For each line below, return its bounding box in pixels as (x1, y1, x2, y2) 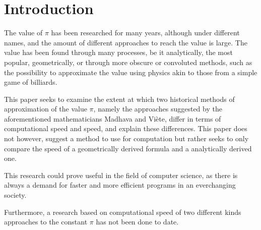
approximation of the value (4, 103, 87, 114)
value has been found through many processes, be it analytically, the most (4, 47, 233, 57)
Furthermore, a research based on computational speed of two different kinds (4, 206, 241, 217)
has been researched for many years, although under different (51, 27, 240, 38)
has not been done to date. (96, 216, 179, 227)
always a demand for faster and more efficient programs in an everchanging (4, 180, 236, 190)
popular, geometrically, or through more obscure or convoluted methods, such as (4, 56, 252, 67)
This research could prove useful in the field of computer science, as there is (4, 169, 238, 180)
